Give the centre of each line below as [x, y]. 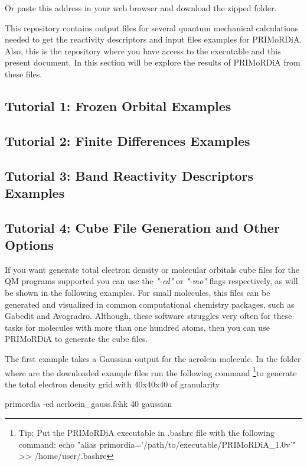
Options [29, 245]
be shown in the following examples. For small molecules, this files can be [138, 293]
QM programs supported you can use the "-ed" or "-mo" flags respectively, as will [151, 281]
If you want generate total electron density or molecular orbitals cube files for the [152, 269]
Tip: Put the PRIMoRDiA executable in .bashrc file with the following [146, 433]
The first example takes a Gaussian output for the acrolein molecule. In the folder [153, 359]
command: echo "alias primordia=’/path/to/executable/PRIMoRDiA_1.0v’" [157, 444]
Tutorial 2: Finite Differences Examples [128, 140]
